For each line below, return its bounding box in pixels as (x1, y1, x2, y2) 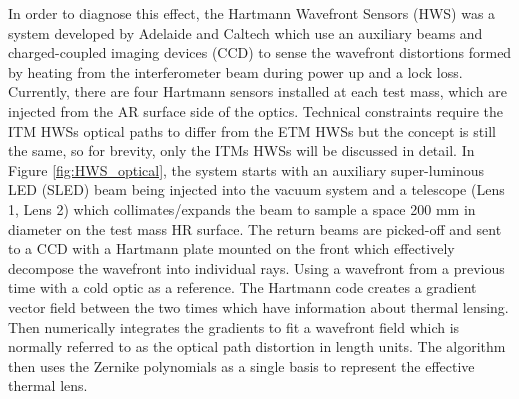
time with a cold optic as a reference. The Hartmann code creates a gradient (8, 277, 477, 298)
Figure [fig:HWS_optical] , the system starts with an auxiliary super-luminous (8, 159, 485, 180)
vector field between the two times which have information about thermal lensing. (8, 296, 509, 317)
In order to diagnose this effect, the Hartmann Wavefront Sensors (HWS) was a (8, 3, 496, 23)
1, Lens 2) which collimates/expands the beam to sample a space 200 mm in (8, 198, 476, 219)
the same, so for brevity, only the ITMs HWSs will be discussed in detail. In (8, 140, 475, 161)
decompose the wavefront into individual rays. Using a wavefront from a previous (8, 257, 505, 278)
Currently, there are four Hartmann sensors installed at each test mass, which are (8, 81, 507, 102)
